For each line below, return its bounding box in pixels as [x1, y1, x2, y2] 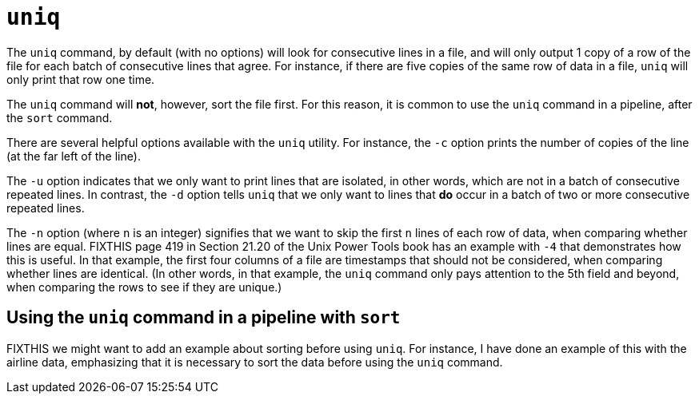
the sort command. [6, 110, 113, 125]
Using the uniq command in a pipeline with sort [6, 307, 401, 328]
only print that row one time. [6, 72, 155, 86]
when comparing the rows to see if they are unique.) [6, 279, 282, 294]
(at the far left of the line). [6, 149, 141, 163]
